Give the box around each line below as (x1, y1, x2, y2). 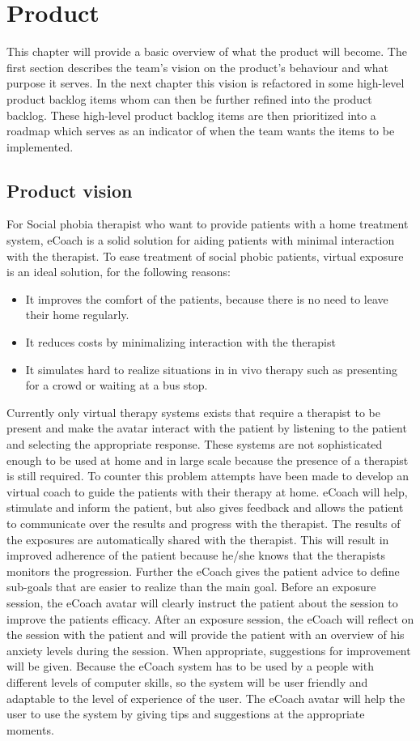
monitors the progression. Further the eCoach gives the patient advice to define (6, 562, 400, 579)
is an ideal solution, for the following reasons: (6, 263, 231, 280)
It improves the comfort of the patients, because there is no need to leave (25, 290, 388, 307)
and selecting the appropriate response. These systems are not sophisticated (6, 436, 383, 453)
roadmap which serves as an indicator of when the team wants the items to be (6, 122, 395, 139)
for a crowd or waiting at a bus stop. (25, 377, 208, 394)
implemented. (6, 138, 74, 155)
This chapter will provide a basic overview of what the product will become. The (6, 43, 407, 60)
